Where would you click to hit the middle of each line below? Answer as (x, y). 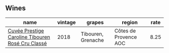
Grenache (92, 40)
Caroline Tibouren (29, 37)
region (130, 22)
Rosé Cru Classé (27, 43)
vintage (67, 22)
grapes (95, 22)
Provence (126, 37)
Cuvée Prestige (26, 30)
